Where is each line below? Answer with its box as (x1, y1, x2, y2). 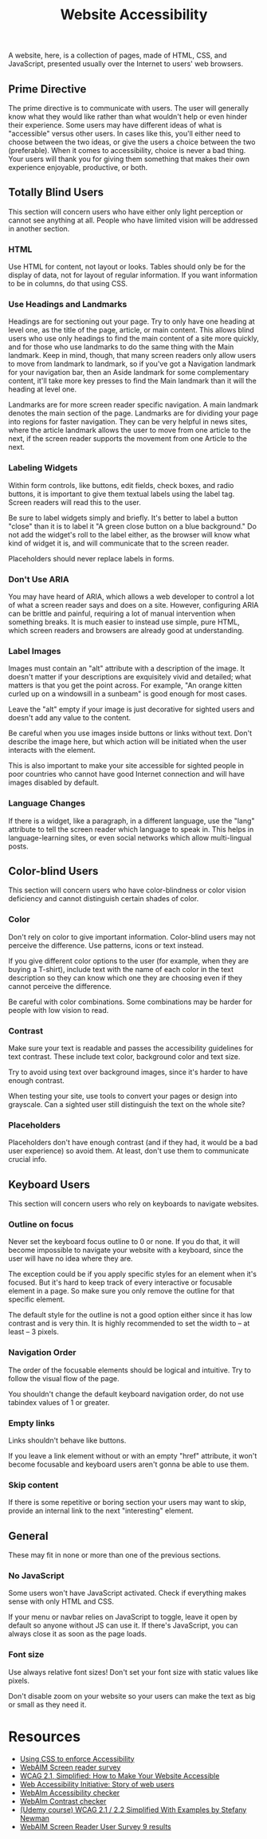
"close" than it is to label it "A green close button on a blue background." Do (8, 521, 257, 531)
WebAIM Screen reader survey (19, 1762, 121, 1772)
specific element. (8, 1294, 65, 1305)
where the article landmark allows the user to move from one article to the (8, 425, 251, 435)
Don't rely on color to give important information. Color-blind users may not (8, 931, 256, 942)
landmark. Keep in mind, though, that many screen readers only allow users (8, 351, 257, 360)
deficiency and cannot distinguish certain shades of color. (8, 894, 199, 904)
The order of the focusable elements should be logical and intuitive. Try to (8, 1365, 251, 1375)
